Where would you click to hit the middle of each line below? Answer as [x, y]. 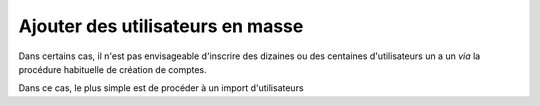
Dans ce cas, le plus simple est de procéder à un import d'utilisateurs [161, 88]
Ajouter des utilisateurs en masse [161, 26]
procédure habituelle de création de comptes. [112, 69]
